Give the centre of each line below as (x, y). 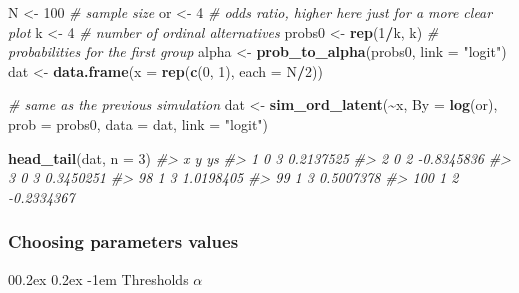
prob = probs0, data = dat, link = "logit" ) (138, 123)
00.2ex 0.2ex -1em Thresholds (98, 278)
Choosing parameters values (123, 241)
